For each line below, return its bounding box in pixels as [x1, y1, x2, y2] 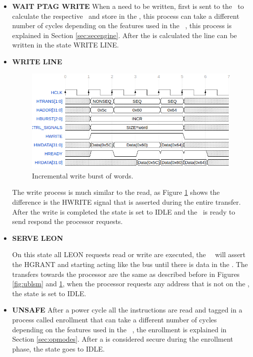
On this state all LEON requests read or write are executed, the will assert [12, 249, 246, 260]
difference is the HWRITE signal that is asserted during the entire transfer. [12, 197, 241, 207]
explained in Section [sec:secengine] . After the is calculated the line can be [12, 30, 237, 40]
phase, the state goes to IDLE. [12, 343, 105, 354]
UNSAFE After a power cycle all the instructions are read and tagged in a [12, 305, 243, 315]
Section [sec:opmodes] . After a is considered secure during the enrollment [12, 334, 233, 344]
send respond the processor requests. [12, 216, 123, 226]
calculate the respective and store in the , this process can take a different [12, 10, 240, 21]
